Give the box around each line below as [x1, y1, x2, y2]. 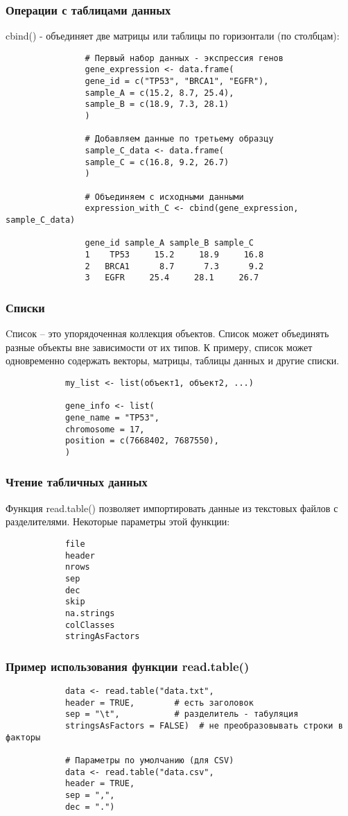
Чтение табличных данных [6, 473, 148, 491]
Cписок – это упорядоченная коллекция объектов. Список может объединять [6, 326, 329, 341]
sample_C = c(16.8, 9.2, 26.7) [85, 157, 229, 167]
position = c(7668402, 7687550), [64, 436, 219, 446]
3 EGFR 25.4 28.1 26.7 [85, 273, 259, 283]
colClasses [64, 620, 115, 630]
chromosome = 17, [64, 424, 145, 434]
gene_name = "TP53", [64, 412, 159, 423]
